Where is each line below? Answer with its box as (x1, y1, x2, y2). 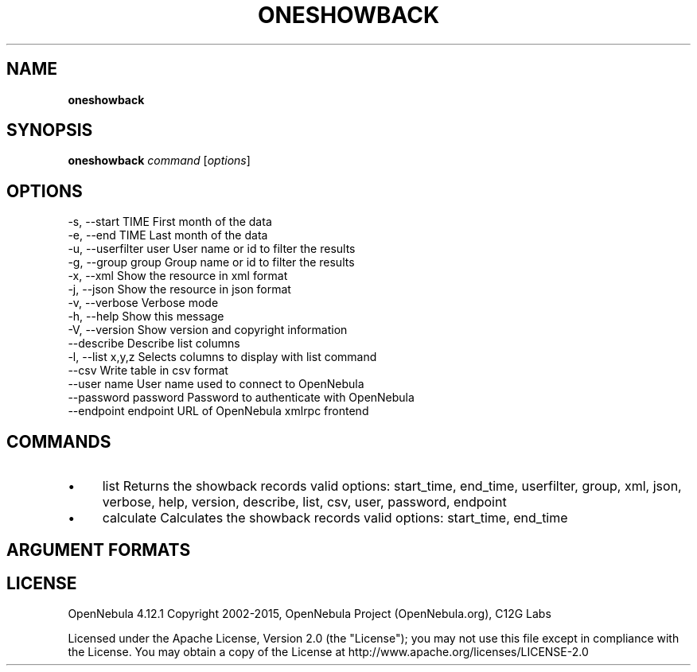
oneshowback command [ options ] (68, 153, 251, 168)
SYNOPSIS (6, 120, 93, 141)
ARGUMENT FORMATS (6, 539, 191, 560)
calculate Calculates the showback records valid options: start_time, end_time (102, 510, 568, 526)
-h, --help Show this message (68, 309, 224, 324)
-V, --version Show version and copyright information (68, 323, 348, 337)
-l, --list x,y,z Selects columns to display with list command (68, 350, 377, 364)
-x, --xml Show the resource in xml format (68, 269, 288, 283)
